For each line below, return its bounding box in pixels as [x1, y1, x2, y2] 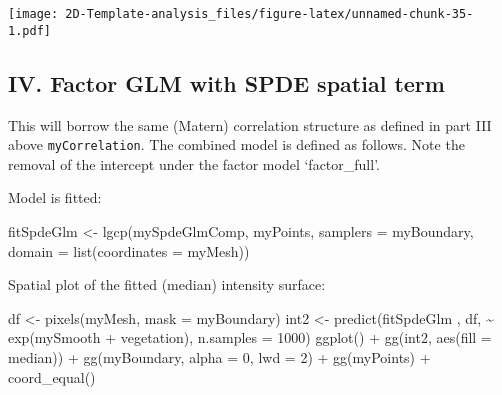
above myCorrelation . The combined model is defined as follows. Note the [8, 134, 465, 155]
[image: [8, 7, 59, 21]
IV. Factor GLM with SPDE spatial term [8, 67, 445, 98]
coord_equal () [8, 366, 96, 387]
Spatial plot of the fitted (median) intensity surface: [8, 274, 326, 295]
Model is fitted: [8, 187, 102, 208]
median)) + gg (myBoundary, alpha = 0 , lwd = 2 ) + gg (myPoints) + [8, 346, 431, 367]
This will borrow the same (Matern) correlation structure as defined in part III [8, 114, 492, 135]
